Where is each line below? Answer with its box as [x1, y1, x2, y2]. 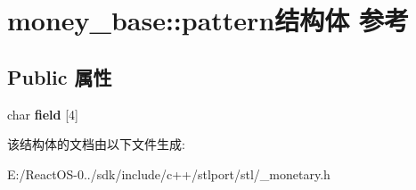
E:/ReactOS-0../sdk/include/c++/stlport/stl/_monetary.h [7, 164, 330, 183]
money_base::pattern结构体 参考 [7, 2, 409, 38]
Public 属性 [7, 62, 112, 90]
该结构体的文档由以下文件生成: [7, 135, 185, 153]
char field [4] [7, 104, 78, 123]
